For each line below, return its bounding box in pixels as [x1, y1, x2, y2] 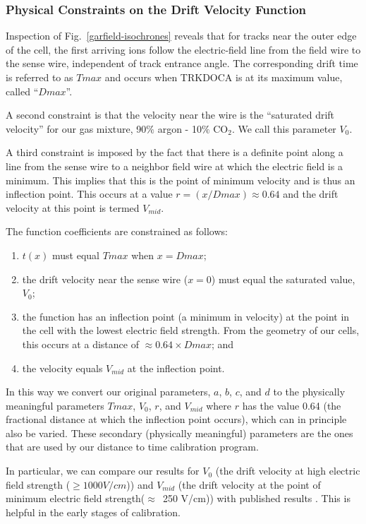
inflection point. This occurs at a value [6, 186, 173, 201]
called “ [6, 83, 39, 98]
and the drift [283, 186, 338, 201]
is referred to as [6, 70, 73, 84]
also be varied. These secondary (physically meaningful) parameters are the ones [6, 425, 353, 440]
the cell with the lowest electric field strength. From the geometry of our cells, [22, 323, 360, 338]
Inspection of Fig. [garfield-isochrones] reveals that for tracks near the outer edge [6, 28, 357, 43]
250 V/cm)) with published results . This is [162, 491, 350, 506]
